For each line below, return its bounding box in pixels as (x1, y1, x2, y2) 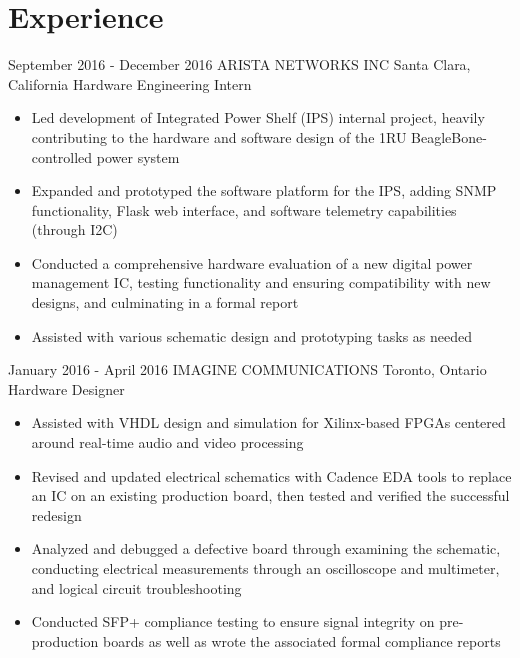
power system (96, 146, 180, 167)
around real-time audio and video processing (31, 432, 304, 453)
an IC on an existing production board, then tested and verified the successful (31, 485, 510, 506)
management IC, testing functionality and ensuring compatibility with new (31, 272, 491, 293)
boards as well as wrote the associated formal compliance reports (103, 630, 501, 651)
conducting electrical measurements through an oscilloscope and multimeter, (31, 558, 500, 578)
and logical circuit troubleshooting (31, 577, 242, 598)
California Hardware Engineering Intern (8, 73, 252, 94)
